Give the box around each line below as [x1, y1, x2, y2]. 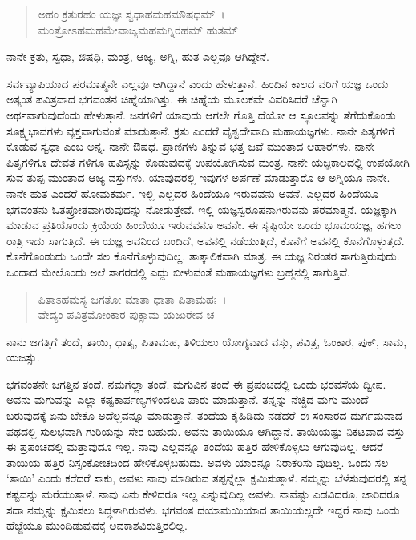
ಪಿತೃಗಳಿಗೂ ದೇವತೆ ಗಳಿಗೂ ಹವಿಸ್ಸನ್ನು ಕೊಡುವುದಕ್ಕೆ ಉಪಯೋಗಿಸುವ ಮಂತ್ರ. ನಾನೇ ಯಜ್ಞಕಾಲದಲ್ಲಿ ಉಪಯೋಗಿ [6, 153, 410, 170]
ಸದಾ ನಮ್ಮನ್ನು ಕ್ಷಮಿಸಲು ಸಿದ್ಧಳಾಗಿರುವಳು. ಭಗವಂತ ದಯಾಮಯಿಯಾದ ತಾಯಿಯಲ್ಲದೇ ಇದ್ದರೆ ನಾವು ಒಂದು [6, 501, 400, 518]
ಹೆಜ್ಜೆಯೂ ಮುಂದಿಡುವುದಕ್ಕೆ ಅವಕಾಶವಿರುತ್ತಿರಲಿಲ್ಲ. [6, 517, 188, 534]
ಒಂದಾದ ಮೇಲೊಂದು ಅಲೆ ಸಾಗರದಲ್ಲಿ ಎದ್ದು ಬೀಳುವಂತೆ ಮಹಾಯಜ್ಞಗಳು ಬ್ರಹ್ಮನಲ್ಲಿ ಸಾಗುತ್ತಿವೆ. [6, 263, 350, 280]
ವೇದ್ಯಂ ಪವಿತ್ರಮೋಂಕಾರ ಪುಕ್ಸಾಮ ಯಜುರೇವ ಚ [38, 306, 215, 323]
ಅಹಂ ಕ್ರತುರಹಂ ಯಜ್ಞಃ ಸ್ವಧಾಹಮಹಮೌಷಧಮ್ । [38, 6, 225, 22]
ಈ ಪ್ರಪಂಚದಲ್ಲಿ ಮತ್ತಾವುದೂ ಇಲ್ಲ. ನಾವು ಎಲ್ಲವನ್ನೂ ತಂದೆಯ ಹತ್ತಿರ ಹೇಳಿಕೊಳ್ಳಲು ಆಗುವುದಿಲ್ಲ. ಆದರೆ [6, 438, 383, 455]
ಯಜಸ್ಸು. [6, 349, 40, 365]
